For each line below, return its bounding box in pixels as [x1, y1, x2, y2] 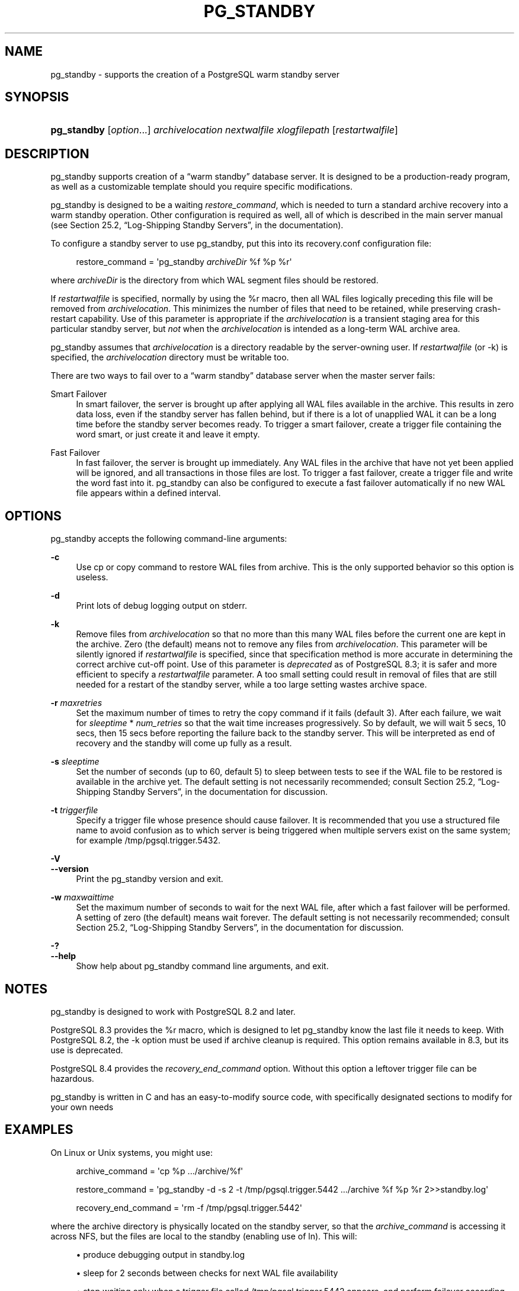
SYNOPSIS [5, 90, 69, 105]
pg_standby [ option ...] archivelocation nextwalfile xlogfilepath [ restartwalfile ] [50, 124, 398, 136]
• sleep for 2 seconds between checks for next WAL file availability [76, 1267, 338, 1278]
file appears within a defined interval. [76, 488, 221, 498]
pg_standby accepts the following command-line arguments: [50, 533, 287, 544]
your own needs [50, 1101, 114, 1112]
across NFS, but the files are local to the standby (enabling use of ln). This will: [50, 1231, 357, 1241]
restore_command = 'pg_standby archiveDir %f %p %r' [76, 257, 292, 267]
